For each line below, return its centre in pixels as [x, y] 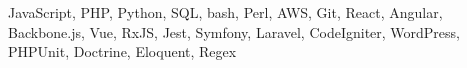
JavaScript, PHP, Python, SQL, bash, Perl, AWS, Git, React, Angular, [225, 12]
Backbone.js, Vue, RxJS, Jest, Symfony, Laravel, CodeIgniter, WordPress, [234, 31]
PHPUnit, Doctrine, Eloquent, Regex [122, 51]
